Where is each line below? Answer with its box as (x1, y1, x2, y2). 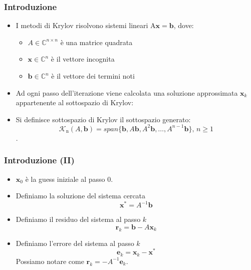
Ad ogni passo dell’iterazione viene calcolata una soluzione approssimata (16, 87, 238, 98)
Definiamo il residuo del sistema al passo (16, 214, 141, 224)
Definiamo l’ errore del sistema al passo (16, 237, 134, 248)
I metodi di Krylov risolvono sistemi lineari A (16, 20, 156, 31)
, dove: (173, 20, 194, 31)
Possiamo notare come (16, 255, 84, 266)
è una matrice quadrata (60, 37, 133, 47)
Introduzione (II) (4, 154, 75, 166)
